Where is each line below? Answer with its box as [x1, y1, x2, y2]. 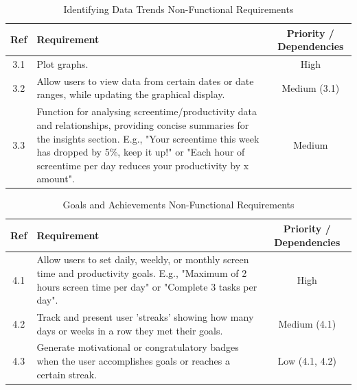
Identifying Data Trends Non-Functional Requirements [63, 2, 294, 16]
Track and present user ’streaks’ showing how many [36, 310, 254, 324]
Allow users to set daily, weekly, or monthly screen [36, 252, 249, 267]
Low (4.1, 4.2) [277, 354, 336, 368]
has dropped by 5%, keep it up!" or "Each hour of [36, 145, 245, 159]
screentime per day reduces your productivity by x [36, 158, 249, 172]
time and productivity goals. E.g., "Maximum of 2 [36, 266, 247, 280]
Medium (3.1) [281, 80, 340, 95]
